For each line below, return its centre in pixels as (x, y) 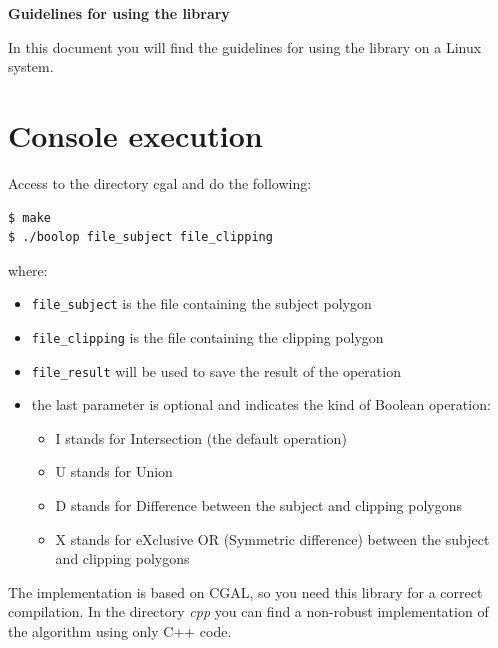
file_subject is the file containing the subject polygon (201, 303)
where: (28, 269)
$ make (29, 217)
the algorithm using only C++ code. (120, 631)
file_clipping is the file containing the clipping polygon (207, 336)
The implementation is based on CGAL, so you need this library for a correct (245, 591)
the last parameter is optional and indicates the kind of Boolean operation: (261, 404)
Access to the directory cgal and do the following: (160, 182)
